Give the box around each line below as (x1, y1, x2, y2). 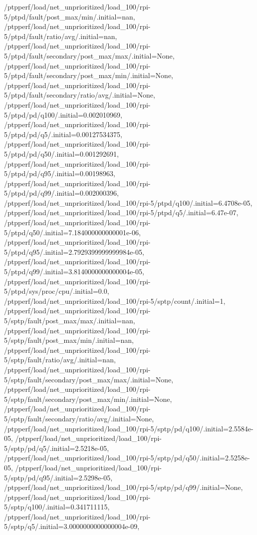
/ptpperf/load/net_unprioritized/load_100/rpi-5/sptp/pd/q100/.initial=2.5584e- (4, 423, 254, 433)
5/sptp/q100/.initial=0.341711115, (4, 501, 110, 512)
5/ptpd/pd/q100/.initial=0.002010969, (4, 109, 122, 120)
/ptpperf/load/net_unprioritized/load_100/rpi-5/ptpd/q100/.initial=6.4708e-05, (4, 197, 253, 208)
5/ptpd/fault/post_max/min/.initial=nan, (4, 11, 135, 22)
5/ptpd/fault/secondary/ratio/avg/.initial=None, (4, 90, 155, 100)
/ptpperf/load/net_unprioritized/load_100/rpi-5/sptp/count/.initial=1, (4, 295, 226, 306)
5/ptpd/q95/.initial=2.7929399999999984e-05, (4, 246, 144, 257)
